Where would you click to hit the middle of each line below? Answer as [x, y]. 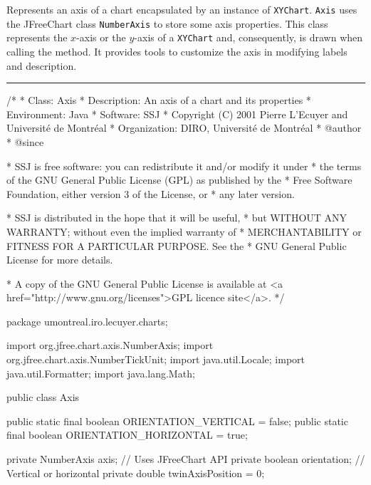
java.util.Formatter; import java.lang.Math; [101, 373]
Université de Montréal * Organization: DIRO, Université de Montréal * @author [184, 128]
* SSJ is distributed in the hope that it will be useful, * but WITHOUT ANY [177, 218]
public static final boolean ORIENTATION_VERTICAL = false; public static [177, 421]
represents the [37, 37]
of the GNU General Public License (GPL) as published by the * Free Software [179, 180]
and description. [42, 65]
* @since [25, 141]
